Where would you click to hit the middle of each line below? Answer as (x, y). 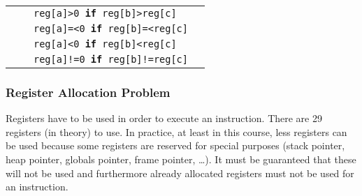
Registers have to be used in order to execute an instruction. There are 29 (164, 118)
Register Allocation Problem (88, 92)
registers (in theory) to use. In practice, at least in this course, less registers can (176, 131)
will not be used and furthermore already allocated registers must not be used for (180, 173)
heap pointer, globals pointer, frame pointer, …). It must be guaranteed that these (181, 159)
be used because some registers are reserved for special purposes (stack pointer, (175, 145)
